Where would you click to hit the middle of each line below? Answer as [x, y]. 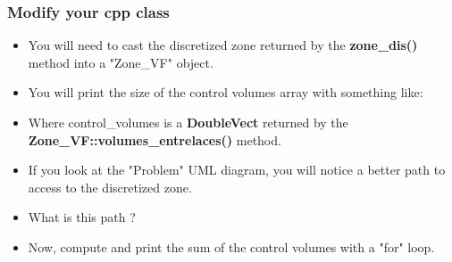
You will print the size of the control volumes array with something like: [226, 92]
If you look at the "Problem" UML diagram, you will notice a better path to [237, 170]
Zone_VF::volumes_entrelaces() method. [155, 139]
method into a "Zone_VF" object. [121, 62]
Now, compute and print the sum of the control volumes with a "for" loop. [231, 246]
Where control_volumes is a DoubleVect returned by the [188, 122]
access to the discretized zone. [110, 187]
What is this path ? [82, 217]
